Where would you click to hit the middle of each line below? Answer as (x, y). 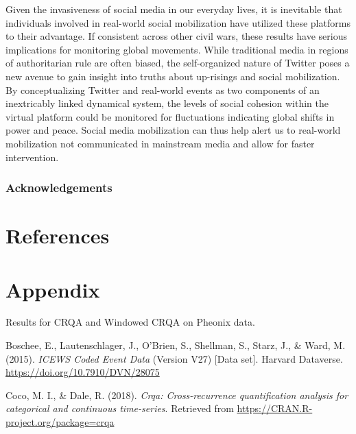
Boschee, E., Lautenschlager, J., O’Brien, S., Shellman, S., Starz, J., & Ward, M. (176, 345)
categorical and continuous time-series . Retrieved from (120, 408)
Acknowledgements (59, 188)
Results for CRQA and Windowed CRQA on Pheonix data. (130, 322)
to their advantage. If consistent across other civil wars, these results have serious (176, 36)
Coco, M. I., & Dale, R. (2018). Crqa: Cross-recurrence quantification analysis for (177, 395)
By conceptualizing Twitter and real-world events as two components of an (163, 89)
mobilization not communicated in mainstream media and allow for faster (160, 143)
